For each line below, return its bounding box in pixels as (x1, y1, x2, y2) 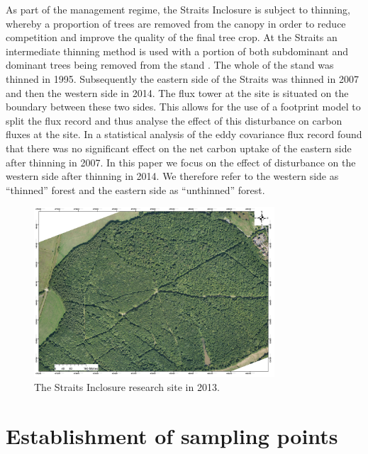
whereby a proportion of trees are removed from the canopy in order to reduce (6, 16, 346, 30)
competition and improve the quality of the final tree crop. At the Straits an (6, 30, 338, 45)
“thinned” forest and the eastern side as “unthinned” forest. (6, 182, 265, 197)
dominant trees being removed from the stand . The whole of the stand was (6, 57, 334, 72)
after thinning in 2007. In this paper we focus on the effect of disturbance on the (6, 154, 356, 169)
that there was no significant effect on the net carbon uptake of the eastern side (6, 140, 352, 155)
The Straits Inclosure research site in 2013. (34, 379, 220, 394)
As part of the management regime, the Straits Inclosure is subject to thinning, (6, 2, 350, 16)
